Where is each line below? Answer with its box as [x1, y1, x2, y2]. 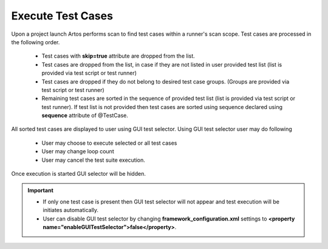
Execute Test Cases [11, 9, 114, 22]
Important [27, 187, 54, 194]
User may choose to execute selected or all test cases [41, 139, 177, 147]
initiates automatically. [43, 207, 99, 214]
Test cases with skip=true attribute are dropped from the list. [41, 52, 196, 60]
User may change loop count [41, 148, 115, 155]
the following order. [11, 38, 60, 45]
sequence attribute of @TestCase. [41, 112, 129, 119]
